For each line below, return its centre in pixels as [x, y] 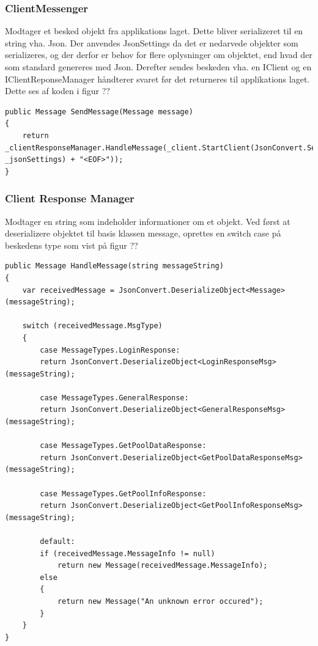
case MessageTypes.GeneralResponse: [114, 398]
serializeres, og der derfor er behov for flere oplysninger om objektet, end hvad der [159, 55]
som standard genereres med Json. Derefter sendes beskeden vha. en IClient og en [158, 67]
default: [57, 541]
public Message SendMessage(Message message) [99, 112]
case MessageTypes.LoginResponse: [110, 350]
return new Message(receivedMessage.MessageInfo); [162, 566]
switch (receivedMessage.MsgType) [92, 326]
